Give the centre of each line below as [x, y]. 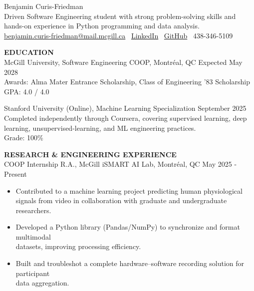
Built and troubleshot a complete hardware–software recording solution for [130, 263]
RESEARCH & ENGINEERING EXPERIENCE [90, 154]
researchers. [33, 210]
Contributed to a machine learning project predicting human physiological [129, 190]
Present [15, 173]
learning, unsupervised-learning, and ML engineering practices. [100, 128]
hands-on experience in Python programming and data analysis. [102, 26]
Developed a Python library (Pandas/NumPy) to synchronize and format [128, 227]
